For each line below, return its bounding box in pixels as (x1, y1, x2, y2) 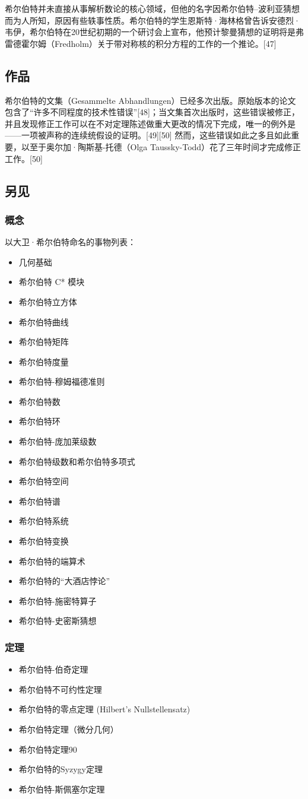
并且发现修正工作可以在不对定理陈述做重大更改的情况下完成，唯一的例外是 (5, 117, 296, 129)
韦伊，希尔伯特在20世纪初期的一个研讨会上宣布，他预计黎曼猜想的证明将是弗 (5, 26, 304, 38)
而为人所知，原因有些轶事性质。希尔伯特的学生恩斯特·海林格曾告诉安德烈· (5, 14, 300, 26)
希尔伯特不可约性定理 (18, 683, 102, 695)
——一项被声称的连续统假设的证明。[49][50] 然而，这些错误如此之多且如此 (5, 129, 291, 141)
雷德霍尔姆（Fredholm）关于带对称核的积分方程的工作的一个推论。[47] (5, 37, 277, 49)
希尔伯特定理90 (18, 743, 77, 755)
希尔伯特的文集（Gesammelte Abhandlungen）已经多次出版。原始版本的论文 (5, 94, 296, 106)
